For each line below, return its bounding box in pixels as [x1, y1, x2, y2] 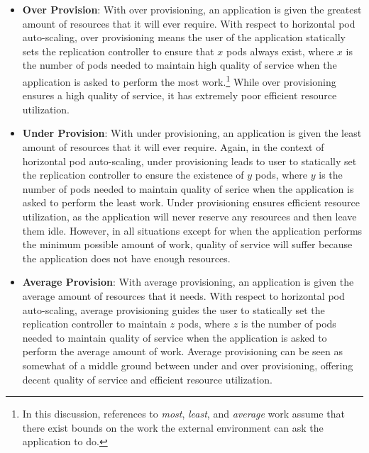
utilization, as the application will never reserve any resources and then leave [22, 208, 357, 223]
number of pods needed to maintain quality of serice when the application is [22, 181, 354, 196]
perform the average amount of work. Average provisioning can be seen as [22, 344, 343, 359]
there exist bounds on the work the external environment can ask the [22, 420, 324, 435]
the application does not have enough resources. [22, 250, 231, 265]
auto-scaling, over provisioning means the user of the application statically [22, 30, 346, 45]
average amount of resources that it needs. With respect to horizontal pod [22, 288, 345, 303]
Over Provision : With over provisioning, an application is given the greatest [22, 2, 362, 16]
